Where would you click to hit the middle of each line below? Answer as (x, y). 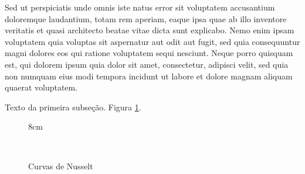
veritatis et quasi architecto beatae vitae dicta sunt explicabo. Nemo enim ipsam (150, 30)
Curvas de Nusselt (61, 166)
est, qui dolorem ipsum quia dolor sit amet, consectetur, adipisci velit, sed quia (147, 64)
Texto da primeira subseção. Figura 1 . (73, 107)
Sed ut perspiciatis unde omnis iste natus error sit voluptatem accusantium (140, 7)
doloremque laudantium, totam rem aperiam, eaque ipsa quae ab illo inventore (146, 18)
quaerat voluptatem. (41, 87)
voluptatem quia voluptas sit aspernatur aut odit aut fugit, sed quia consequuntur (152, 41)
